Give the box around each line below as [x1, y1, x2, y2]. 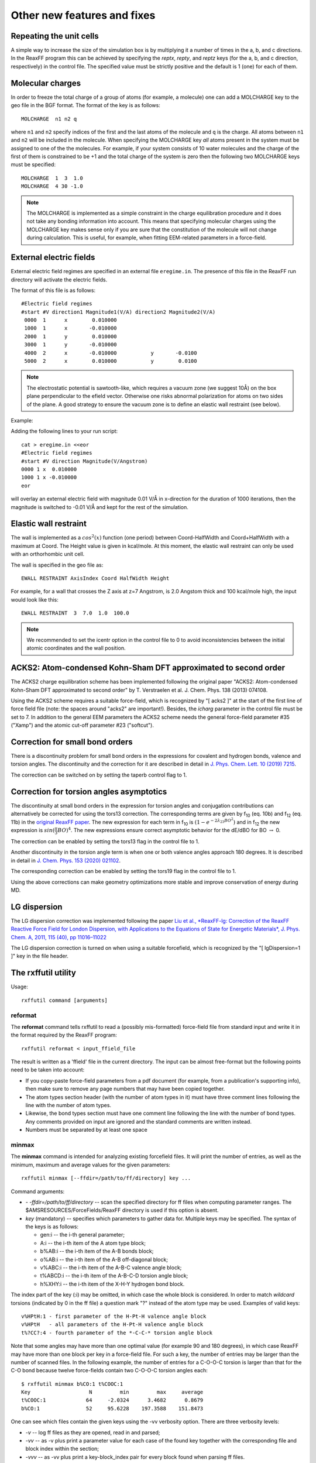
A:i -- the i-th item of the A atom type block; [40, 1239, 146, 1246]
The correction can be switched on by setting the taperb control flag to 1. [11, 771, 187, 778]
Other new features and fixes [11, 9, 156, 22]
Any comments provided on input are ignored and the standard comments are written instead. [25, 1118, 252, 1125]
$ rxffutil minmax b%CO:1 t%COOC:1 [21, 1380, 123, 1387]
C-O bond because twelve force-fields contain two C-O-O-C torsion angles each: [11, 1367, 208, 1374]
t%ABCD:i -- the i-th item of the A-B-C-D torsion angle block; [40, 1272, 188, 1279]
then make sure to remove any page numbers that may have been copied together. [25, 1086, 225, 1093]
